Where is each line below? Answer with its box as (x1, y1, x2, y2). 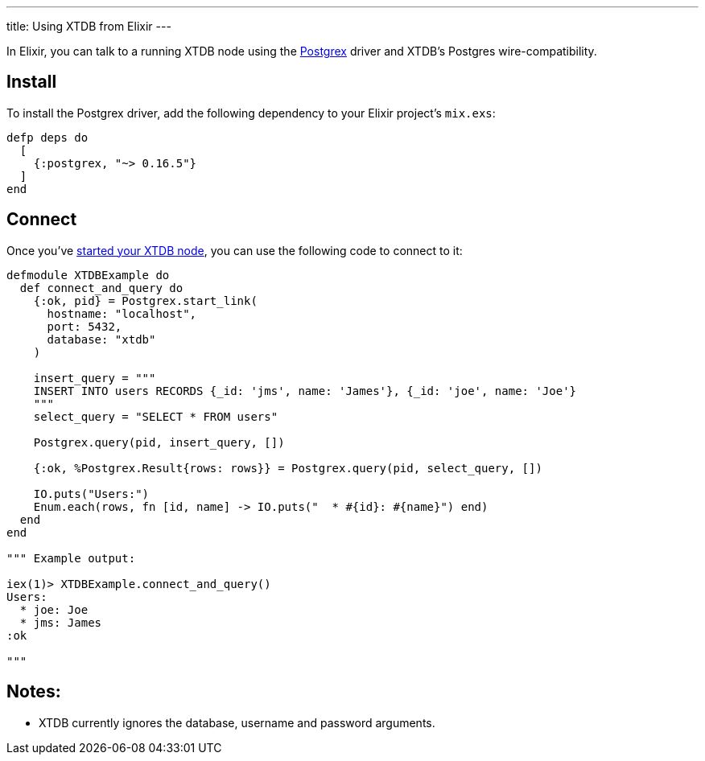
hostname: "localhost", (47, 306, 197, 320)
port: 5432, (47, 319, 122, 333)
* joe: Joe (19, 603, 89, 616)
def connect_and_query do (19, 281, 183, 294)
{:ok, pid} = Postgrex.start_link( (33, 294, 258, 307)
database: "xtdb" (47, 332, 156, 346)
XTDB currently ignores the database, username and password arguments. (39, 715, 435, 730)
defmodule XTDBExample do (6, 268, 170, 282)
